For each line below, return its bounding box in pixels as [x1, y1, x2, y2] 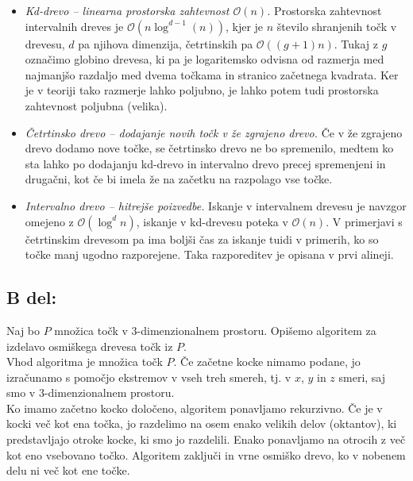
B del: [6, 285, 57, 310]
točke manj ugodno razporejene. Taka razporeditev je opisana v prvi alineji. [25, 246, 394, 263]
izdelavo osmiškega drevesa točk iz [6, 337, 173, 354]
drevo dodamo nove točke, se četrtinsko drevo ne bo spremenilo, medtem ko [25, 140, 394, 156]
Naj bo [6, 321, 41, 338]
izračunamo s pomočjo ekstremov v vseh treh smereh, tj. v [6, 368, 291, 385]
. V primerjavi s [326, 213, 403, 229]
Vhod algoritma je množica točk [6, 353, 163, 370]
